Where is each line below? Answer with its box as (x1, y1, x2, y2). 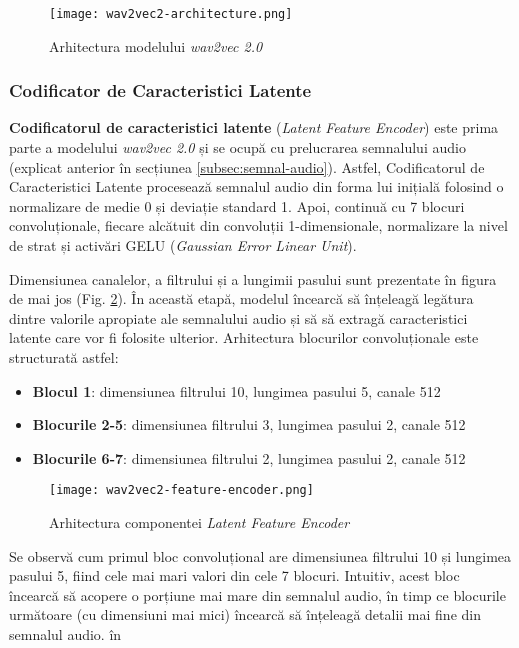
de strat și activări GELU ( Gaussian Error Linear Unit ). (9, 235, 357, 256)
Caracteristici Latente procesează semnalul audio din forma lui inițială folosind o (9, 176, 504, 197)
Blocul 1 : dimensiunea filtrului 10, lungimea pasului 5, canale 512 (32, 380, 441, 401)
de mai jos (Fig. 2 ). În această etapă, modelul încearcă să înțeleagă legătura (9, 288, 474, 309)
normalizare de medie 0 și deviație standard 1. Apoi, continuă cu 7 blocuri (9, 195, 465, 216)
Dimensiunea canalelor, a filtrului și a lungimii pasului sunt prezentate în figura (9, 268, 497, 289)
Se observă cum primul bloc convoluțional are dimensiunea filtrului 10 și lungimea (9, 545, 512, 566)
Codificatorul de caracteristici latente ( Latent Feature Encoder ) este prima (9, 117, 499, 138)
